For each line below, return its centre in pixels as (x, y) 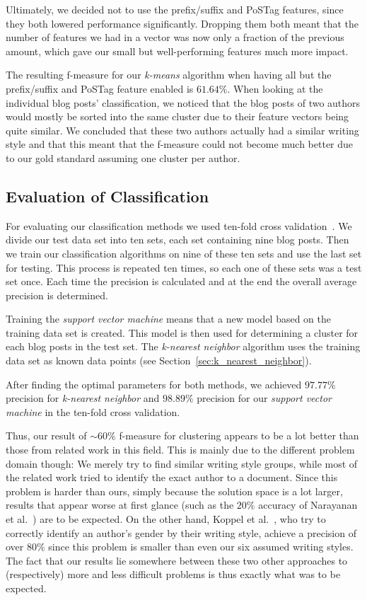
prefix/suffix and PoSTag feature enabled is (100, 88)
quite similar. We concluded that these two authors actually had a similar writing (182, 130)
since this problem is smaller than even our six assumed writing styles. (201, 547)
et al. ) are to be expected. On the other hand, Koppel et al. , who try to (166, 519)
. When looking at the (275, 88)
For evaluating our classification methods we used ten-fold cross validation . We (179, 225)
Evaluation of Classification (107, 196)
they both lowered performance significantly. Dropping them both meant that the (182, 23)
